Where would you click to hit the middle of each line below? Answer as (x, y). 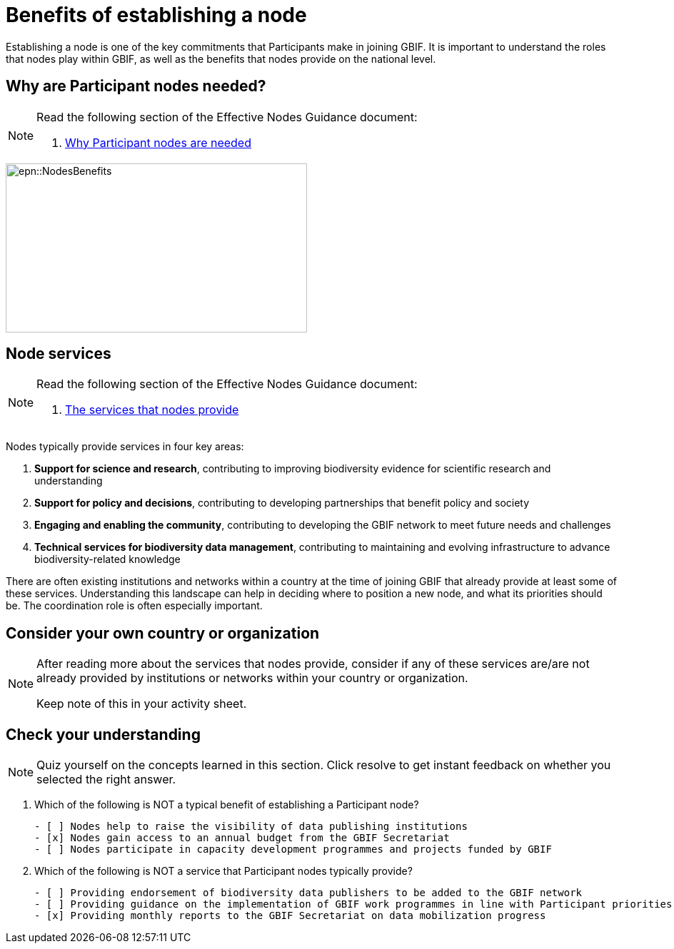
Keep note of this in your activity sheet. (142, 704)
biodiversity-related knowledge (107, 559)
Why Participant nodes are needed (158, 142)
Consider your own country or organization (163, 633)
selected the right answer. (106, 780)
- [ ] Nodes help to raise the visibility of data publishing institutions (251, 827)
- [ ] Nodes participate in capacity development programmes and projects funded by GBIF (293, 849)
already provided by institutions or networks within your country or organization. (252, 678)
